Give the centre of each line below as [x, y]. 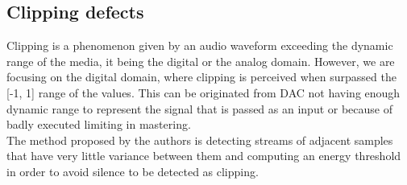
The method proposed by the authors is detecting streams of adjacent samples [200, 140]
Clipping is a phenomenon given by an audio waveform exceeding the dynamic [200, 45]
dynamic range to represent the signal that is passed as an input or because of [200, 108]
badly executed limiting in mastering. [99, 124]
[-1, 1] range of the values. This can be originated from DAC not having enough [203, 92]
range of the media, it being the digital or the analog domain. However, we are [201, 61]
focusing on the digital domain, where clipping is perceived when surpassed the [201, 77]
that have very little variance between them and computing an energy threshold [204, 156]
